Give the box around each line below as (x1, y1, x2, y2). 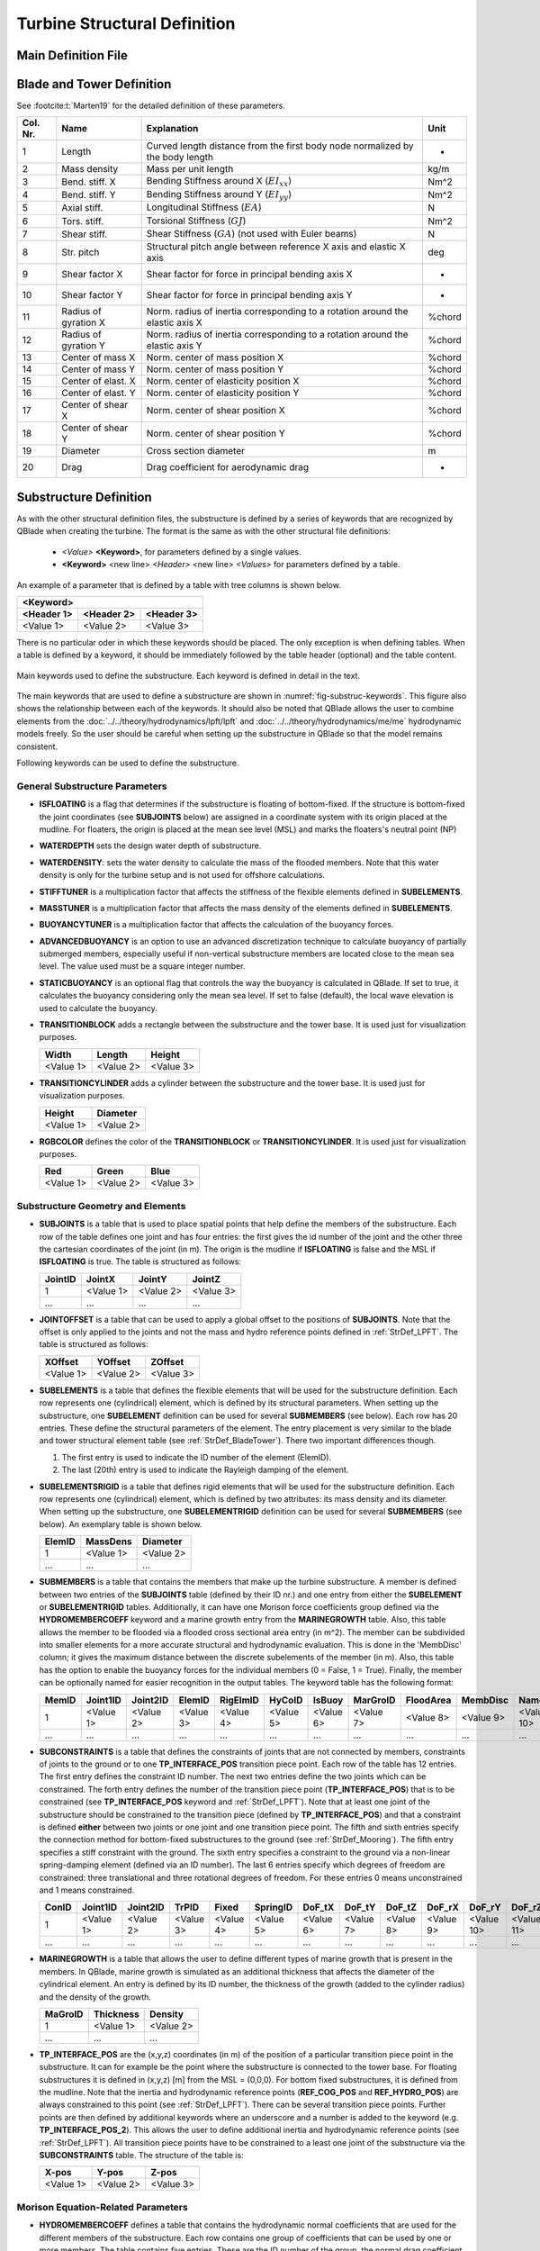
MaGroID (44, 2008, 84, 2020)
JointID (44, 1272, 76, 1285)
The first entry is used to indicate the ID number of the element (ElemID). (61, 1451, 332, 1462)
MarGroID (353, 1694, 396, 1706)
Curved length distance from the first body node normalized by (146, 140, 414, 152)
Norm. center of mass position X (146, 351, 284, 364)
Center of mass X (61, 351, 136, 364)
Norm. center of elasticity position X (146, 375, 300, 387)
